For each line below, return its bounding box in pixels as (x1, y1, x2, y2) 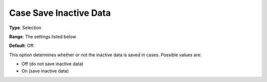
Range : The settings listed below (9, 34, 76, 40)
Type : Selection (9, 25, 42, 31)
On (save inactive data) (21, 68, 69, 74)
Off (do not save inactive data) (21, 61, 84, 67)
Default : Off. (9, 42, 35, 49)
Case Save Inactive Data (9, 7, 111, 18)
